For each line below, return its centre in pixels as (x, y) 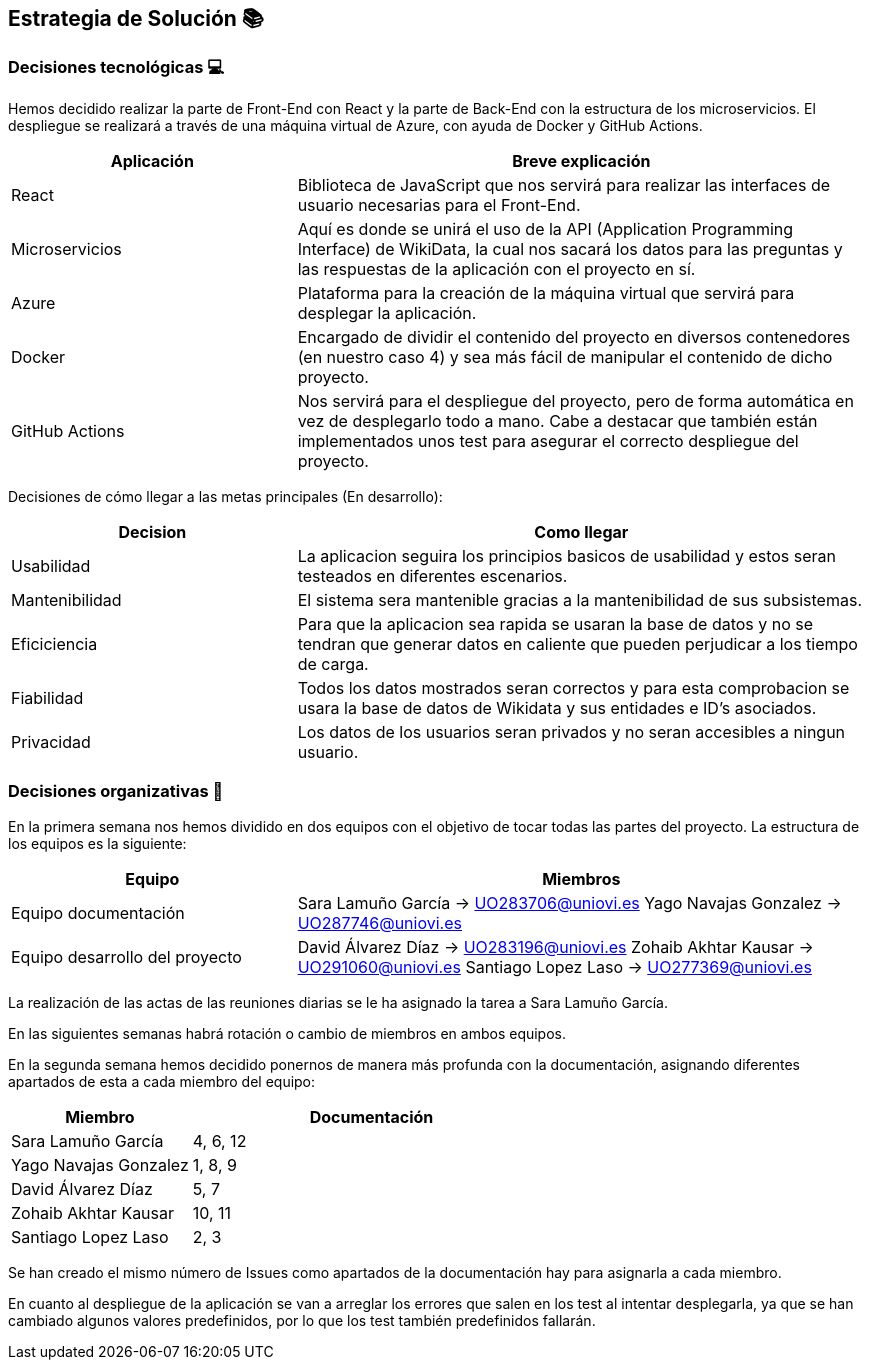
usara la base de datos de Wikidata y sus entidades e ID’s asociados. (557, 707)
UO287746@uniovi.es (379, 922)
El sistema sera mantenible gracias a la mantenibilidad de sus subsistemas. (579, 599)
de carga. (333, 663)
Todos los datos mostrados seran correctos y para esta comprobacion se (573, 687)
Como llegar (581, 531)
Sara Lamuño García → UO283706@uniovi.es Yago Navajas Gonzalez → (569, 902)
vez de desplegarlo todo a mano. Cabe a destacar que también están (557, 420)
